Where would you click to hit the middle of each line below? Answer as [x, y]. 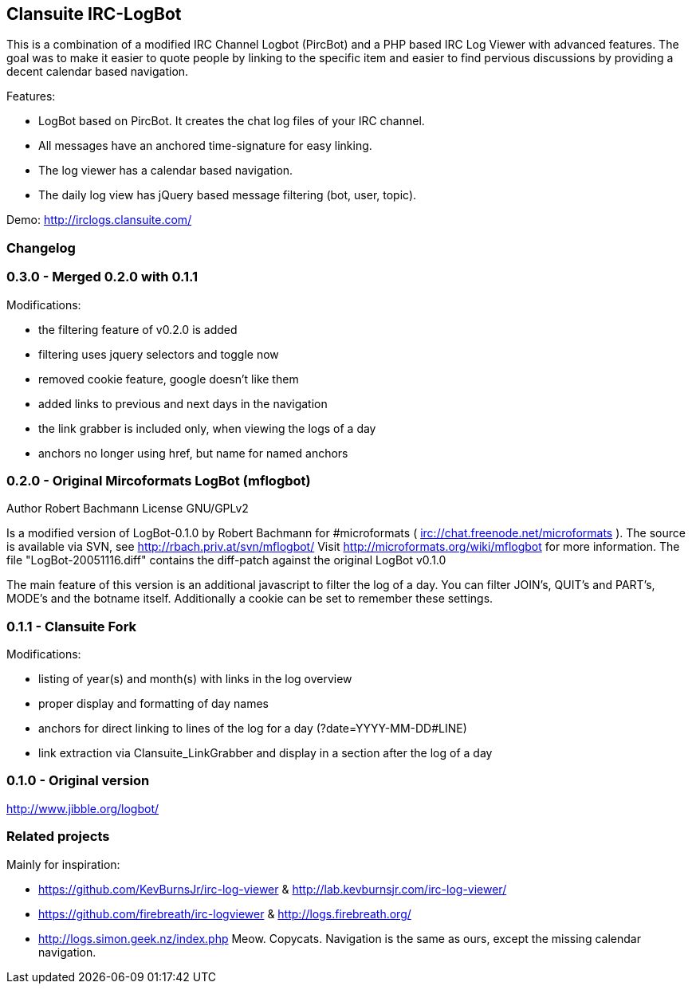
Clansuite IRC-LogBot [94, 14]
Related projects [58, 837]
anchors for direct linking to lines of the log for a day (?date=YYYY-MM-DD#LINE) [253, 729]
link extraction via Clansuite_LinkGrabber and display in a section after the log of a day [265, 753]
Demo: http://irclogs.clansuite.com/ [99, 220]
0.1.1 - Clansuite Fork [72, 626]
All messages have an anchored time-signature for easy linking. [205, 146]
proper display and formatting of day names [153, 704]
